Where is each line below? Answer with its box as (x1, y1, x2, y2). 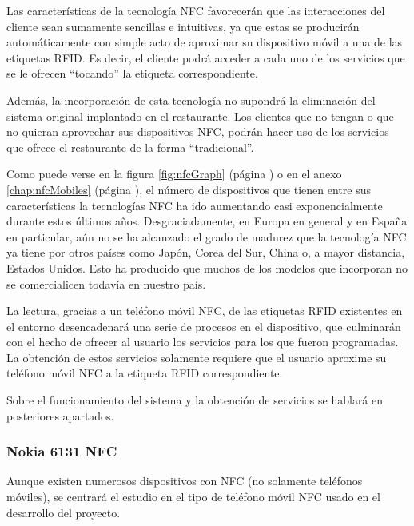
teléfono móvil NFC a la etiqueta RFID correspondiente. (6, 365, 283, 381)
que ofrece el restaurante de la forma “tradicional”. (6, 138, 254, 155)
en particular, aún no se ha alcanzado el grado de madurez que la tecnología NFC (6, 228, 407, 245)
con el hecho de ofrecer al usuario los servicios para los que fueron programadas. (6, 333, 399, 350)
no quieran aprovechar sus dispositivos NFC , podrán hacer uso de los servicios (6, 123, 389, 140)
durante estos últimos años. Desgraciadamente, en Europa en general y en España (6, 213, 408, 229)
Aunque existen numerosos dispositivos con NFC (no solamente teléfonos (6, 472, 363, 489)
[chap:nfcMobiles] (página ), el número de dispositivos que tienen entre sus (6, 181, 371, 197)
